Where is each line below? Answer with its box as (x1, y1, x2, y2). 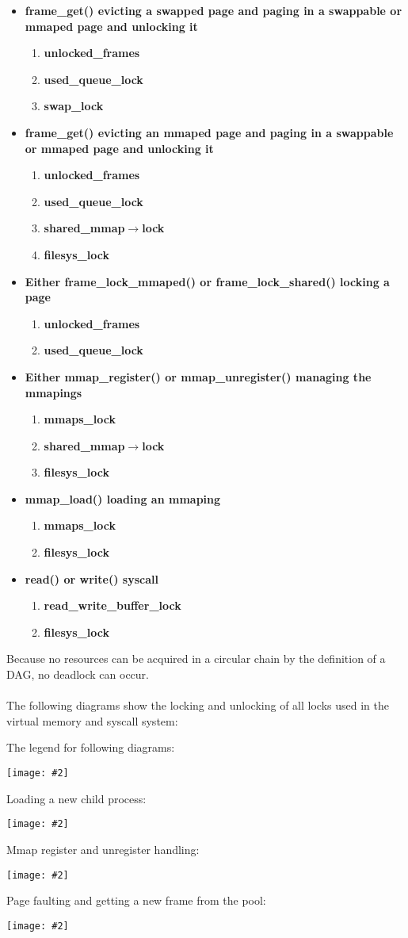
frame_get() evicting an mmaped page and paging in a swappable (25, 124, 394, 140)
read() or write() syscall (25, 570, 158, 587)
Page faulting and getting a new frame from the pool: (6, 892, 266, 909)
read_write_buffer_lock (44, 597, 181, 614)
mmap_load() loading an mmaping (25, 490, 221, 507)
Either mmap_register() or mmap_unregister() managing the (25, 368, 372, 385)
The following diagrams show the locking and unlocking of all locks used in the (6, 697, 389, 714)
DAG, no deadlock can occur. (6, 666, 149, 683)
